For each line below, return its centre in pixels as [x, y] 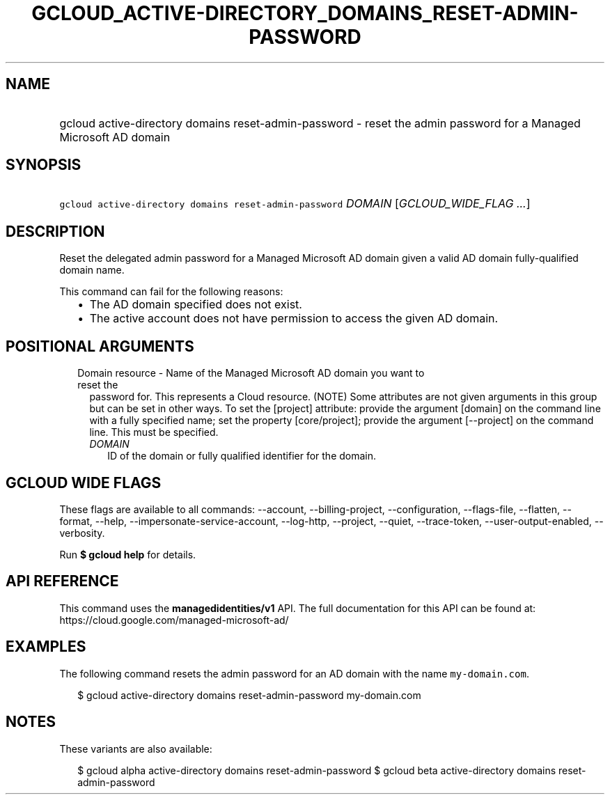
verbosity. [82, 533]
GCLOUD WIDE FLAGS [84, 483]
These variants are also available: [136, 748]
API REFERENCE [62, 581]
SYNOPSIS [44, 165]
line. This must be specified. [154, 432]
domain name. [92, 270]
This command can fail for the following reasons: [171, 292]
